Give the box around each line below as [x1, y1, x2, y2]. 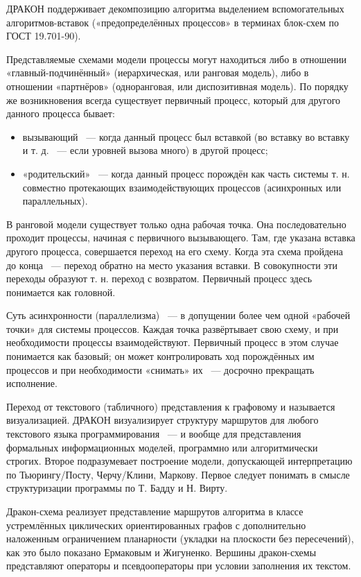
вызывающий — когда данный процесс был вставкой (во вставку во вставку [22, 129, 350, 144]
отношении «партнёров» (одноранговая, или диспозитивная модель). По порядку [6, 78, 349, 93]
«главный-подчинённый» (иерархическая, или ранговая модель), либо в [6, 65, 309, 80]
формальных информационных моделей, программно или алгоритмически [6, 440, 318, 454]
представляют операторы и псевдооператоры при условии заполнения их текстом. [6, 558, 351, 573]
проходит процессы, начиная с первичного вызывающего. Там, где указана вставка [6, 230, 355, 245]
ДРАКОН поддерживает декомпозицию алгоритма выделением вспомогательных [6, 1, 344, 15]
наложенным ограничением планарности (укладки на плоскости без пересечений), [6, 531, 354, 546]
